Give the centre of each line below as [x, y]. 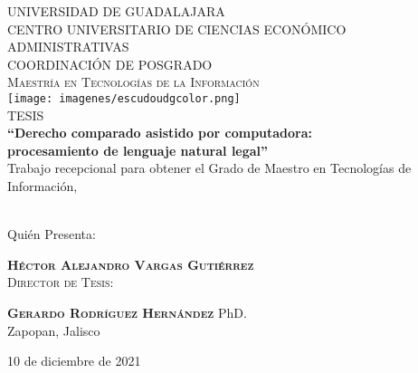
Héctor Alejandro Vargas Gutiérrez [131, 264]
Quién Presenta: [52, 234]
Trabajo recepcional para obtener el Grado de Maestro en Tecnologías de [209, 168]
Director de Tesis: [61, 282]
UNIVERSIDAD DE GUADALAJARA [116, 11]
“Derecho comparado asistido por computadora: [160, 133]
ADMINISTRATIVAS [68, 47]
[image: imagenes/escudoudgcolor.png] [124, 98]
